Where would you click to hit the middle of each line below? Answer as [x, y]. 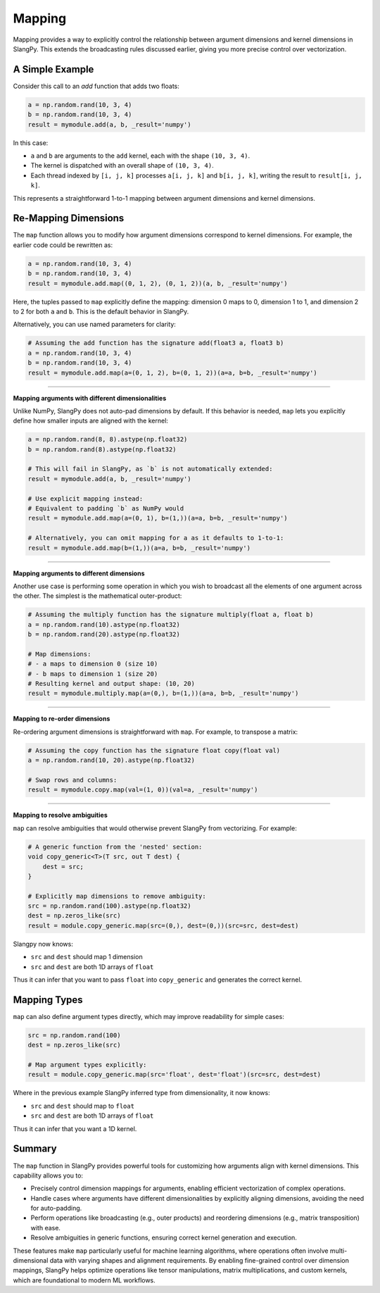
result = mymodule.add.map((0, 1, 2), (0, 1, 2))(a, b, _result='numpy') [158, 283]
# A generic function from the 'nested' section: [115, 847]
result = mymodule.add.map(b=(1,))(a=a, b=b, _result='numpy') [139, 548]
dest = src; [63, 867]
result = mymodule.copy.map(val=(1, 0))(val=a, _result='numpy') [143, 790]
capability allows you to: [48, 1175]
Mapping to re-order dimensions [62, 719]
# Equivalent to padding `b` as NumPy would [106, 508]
